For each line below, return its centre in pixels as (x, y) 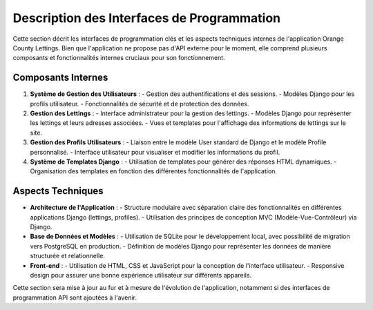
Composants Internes (60, 78)
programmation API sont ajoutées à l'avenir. (75, 298)
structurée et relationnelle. (67, 256)
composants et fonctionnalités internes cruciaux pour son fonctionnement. (119, 58)
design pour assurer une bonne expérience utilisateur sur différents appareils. (141, 275)
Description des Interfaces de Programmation (147, 18)
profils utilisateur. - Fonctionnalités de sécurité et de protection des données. (140, 104)
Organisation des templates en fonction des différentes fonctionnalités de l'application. (154, 171)
